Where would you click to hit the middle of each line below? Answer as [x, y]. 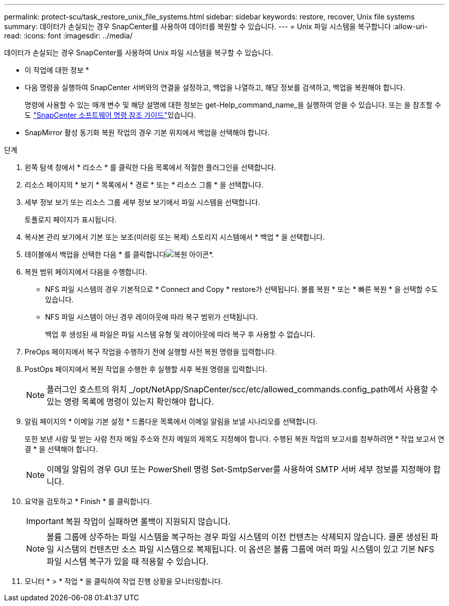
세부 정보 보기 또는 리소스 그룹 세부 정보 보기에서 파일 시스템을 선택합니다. [142, 202]
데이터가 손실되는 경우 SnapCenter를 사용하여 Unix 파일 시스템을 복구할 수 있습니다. [139, 53]
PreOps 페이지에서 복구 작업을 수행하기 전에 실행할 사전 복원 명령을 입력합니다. [151, 352]
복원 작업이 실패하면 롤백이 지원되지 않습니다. [148, 521]
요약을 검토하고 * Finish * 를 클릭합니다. [88, 501]
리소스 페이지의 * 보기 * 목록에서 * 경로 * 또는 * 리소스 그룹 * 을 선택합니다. [144, 185]
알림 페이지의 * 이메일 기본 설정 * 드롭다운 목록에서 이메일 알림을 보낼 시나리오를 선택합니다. [171, 421]
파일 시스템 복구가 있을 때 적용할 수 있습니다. [128, 561]
